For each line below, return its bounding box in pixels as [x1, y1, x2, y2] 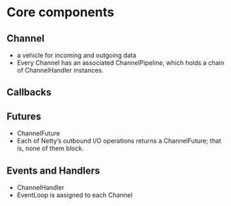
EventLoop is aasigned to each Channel [16, 191, 133, 200]
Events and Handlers [6, 164, 100, 176]
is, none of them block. [16, 144, 84, 152]
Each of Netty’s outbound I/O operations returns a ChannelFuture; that [16, 137, 222, 145]
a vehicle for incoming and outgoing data [16, 51, 137, 59]
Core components [6, 4, 114, 20]
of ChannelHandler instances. [16, 66, 104, 74]
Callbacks [6, 86, 52, 99]
